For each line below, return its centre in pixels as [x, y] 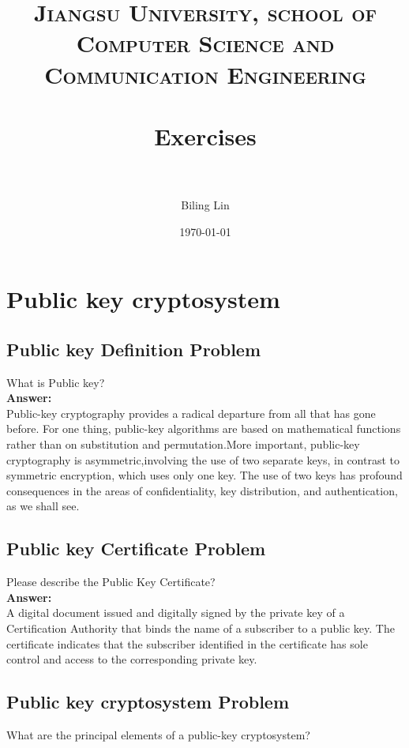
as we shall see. [43, 506]
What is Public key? [56, 382]
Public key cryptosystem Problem [148, 702]
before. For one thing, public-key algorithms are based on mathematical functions [204, 429]
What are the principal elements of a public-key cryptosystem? [158, 734]
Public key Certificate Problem [136, 549]
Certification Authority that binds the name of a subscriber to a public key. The [201, 628]
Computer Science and [205, 43]
